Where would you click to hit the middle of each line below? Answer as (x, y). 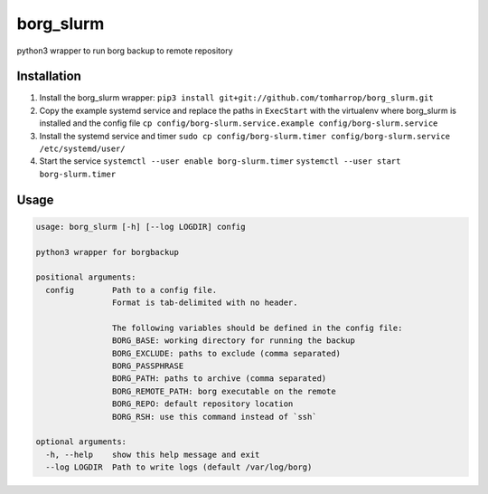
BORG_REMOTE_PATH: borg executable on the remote (224, 391)
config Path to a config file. (131, 290)
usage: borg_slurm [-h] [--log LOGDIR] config (141, 227)
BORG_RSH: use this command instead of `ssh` (214, 417)
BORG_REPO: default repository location (202, 404)
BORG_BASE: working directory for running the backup (234, 341)
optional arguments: (81, 442)
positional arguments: (86, 277)
